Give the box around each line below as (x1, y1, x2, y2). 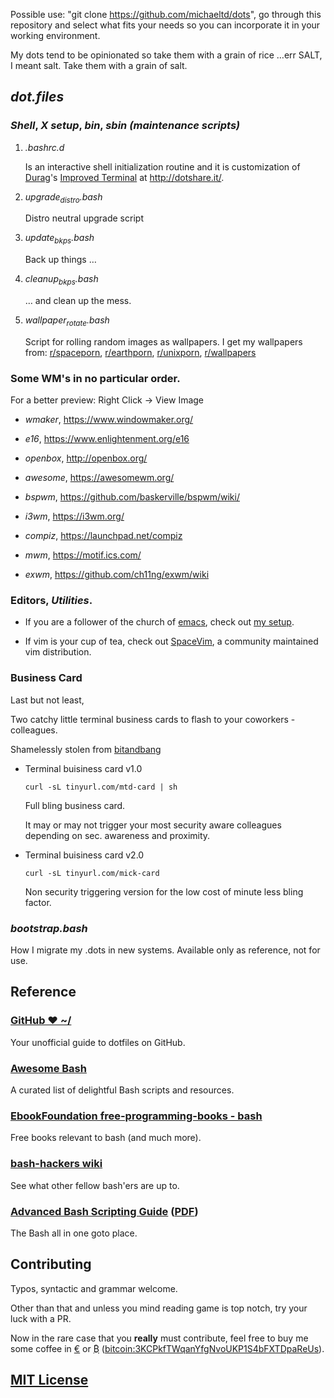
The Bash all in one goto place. (10, 1227, 138, 1239)
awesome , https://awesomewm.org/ (24, 472, 175, 484)
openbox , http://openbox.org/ (24, 452, 148, 464)
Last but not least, (10, 694, 85, 706)
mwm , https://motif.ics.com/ (24, 549, 142, 561)
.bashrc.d (24, 141, 65, 153)
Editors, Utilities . (10, 594, 93, 608)
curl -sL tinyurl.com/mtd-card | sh (24, 782, 178, 792)
